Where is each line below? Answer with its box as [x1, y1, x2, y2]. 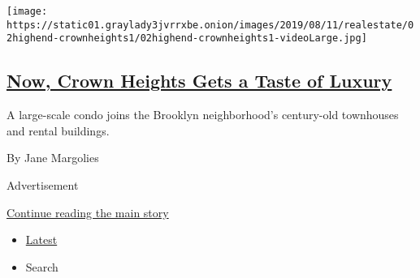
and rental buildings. [6, 122, 110, 139]
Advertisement [6, 176, 79, 193]
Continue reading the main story [6, 203, 169, 220]
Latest [25, 231, 58, 248]
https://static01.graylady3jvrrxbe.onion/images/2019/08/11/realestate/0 [6, 19, 414, 31]
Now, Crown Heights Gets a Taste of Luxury [6, 68, 392, 93]
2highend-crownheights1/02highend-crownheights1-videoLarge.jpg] [6, 32, 367, 45]
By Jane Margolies [6, 149, 99, 166]
